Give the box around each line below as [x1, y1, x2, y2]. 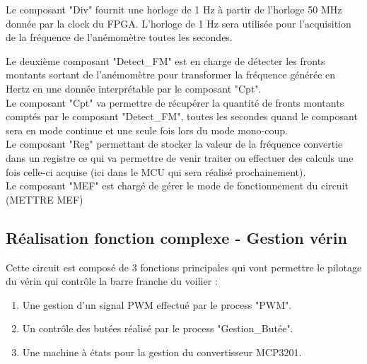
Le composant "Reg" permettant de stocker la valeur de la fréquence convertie [6, 136, 343, 151]
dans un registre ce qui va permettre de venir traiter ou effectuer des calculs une [6, 150, 354, 165]
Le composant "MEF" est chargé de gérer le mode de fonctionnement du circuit [6, 178, 349, 193]
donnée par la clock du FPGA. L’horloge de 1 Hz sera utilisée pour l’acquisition [6, 16, 351, 30]
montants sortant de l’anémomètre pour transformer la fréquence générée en [6, 67, 336, 82]
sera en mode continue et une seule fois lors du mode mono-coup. [6, 122, 288, 137]
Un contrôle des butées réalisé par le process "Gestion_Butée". [22, 321, 293, 336]
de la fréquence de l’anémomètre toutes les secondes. [6, 30, 233, 45]
